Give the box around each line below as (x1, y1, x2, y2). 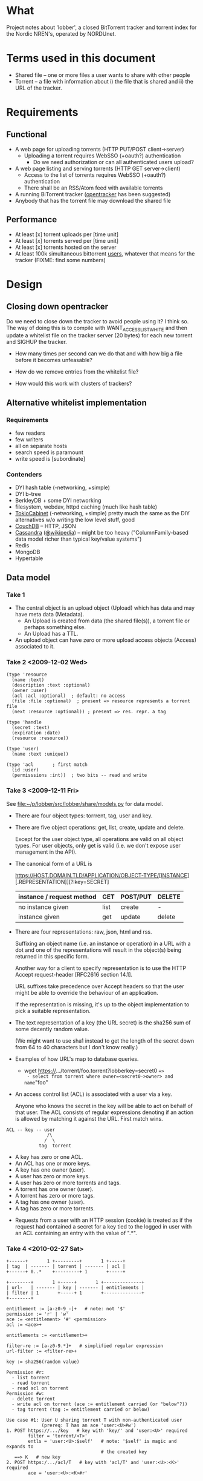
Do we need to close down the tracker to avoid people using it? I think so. (6, 317, 189, 325)
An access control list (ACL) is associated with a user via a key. (14, 1090, 172, 1098)
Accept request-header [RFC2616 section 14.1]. (14, 971, 133, 978)
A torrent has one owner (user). (14, 1185, 94, 1193)
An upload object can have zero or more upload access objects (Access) (14, 636, 197, 644)
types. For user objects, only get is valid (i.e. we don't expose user (14, 842, 181, 849)
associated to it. (14, 643, 55, 650)
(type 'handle (6, 719, 42, 725)
